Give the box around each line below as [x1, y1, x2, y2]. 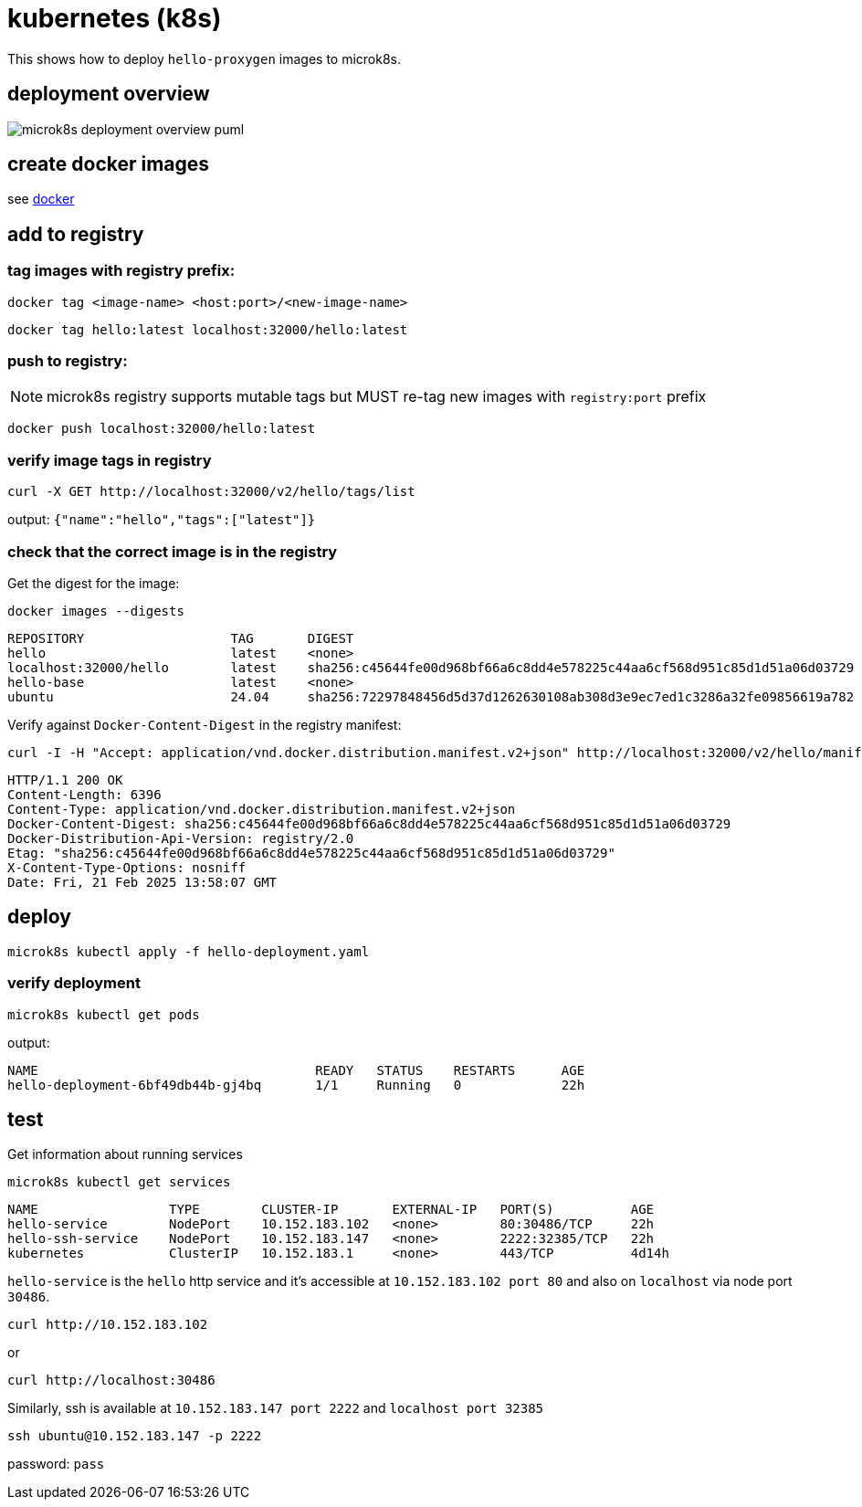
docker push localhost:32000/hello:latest [7, 421, 316, 437]
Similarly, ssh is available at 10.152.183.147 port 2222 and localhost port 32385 [7, 1400, 544, 1417]
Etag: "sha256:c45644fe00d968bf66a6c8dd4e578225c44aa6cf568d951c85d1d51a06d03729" [7, 845, 615, 860]
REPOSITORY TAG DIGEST [7, 630, 354, 646]
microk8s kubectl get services [7, 1175, 231, 1190]
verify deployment [7, 974, 141, 993]
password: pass [7, 1456, 105, 1472]
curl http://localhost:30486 [7, 1373, 215, 1388]
